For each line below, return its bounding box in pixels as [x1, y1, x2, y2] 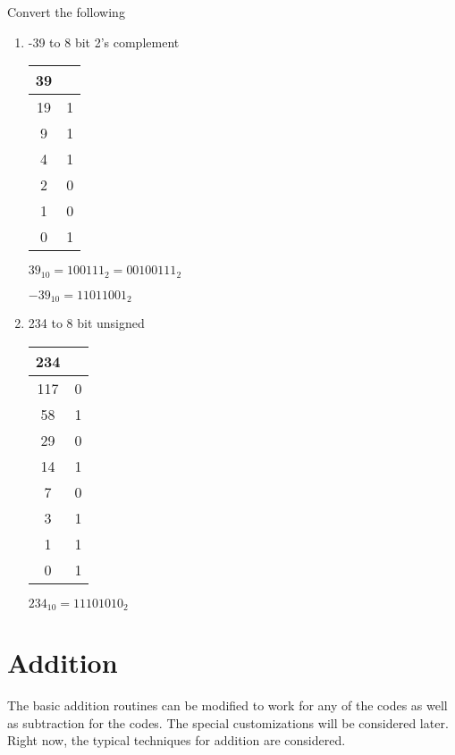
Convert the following [7, 3, 125, 21]
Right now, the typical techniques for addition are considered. [7, 731, 346, 750]
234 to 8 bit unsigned [28, 314, 145, 332]
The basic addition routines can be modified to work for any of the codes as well [7, 696, 448, 715]
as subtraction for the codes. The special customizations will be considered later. [7, 713, 449, 732]
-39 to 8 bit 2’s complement [28, 32, 180, 51]
